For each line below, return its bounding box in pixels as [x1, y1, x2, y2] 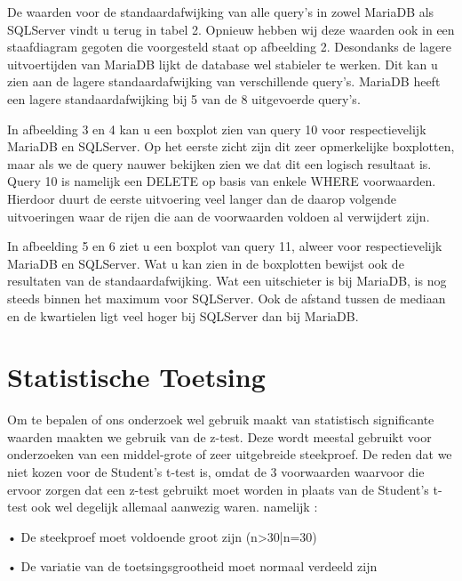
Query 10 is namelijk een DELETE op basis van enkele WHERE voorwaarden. [7, 172, 436, 190]
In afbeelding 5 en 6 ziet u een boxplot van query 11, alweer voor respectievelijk [7, 237, 442, 255]
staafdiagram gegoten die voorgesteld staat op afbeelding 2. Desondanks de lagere [7, 37, 452, 56]
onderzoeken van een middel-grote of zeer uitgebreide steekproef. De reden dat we [7, 445, 452, 464]
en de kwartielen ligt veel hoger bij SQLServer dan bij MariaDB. [7, 306, 359, 325]
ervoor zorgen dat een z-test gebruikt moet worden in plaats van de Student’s [7, 480, 429, 498]
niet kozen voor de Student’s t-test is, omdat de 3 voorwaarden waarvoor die [7, 463, 425, 480]
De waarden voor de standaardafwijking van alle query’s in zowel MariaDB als [7, 3, 434, 20]
